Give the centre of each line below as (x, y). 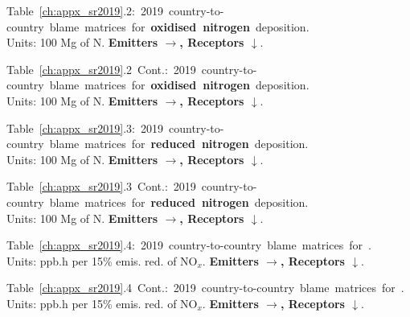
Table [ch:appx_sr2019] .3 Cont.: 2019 (101, 186)
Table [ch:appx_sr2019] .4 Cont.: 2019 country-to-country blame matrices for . (205, 288)
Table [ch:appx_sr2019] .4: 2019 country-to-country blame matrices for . (189, 245)
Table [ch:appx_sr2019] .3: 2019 (85, 128)
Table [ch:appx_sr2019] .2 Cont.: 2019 (101, 69)
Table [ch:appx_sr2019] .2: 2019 (85, 10)
